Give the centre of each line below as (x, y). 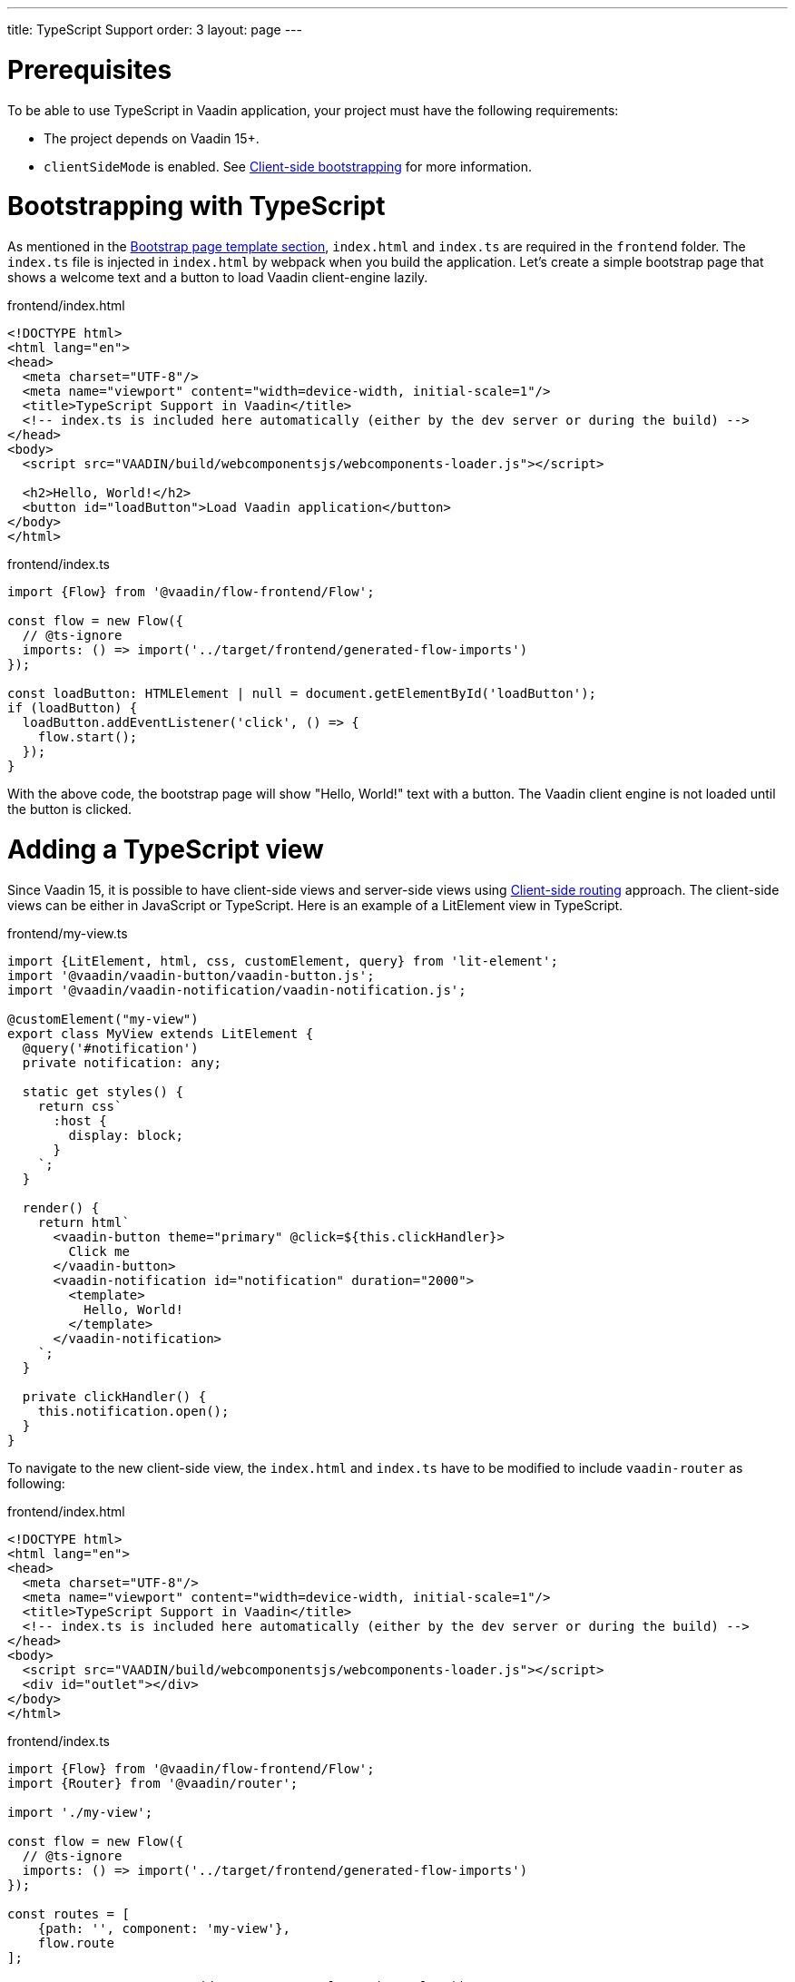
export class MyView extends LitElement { (161, 1033)
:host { (80, 1120)
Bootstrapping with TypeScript (196, 206)
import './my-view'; (80, 1812)
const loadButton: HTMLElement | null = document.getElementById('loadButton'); (302, 693)
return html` (83, 1222)
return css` (80, 1106)
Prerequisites (90, 69)
